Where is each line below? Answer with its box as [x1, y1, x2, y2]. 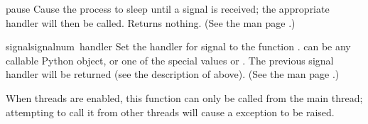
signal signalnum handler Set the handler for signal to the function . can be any [6, 39, 351, 54]
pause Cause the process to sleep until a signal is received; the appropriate [6, 1, 330, 16]
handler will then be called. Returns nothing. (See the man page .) [6, 15, 296, 30]
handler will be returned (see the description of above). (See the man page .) [6, 67, 340, 81]
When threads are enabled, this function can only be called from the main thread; [6, 90, 363, 105]
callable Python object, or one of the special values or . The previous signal [6, 52, 334, 67]
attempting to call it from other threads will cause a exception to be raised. [6, 104, 335, 119]
